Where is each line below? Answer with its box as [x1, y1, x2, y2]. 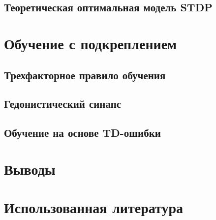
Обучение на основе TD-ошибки [4, 125, 161, 140]
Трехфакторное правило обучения [4, 67, 166, 82]
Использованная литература [4, 197, 183, 218]
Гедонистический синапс [4, 96, 122, 111]
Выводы [4, 158, 56, 179]
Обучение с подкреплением [4, 33, 177, 53]
